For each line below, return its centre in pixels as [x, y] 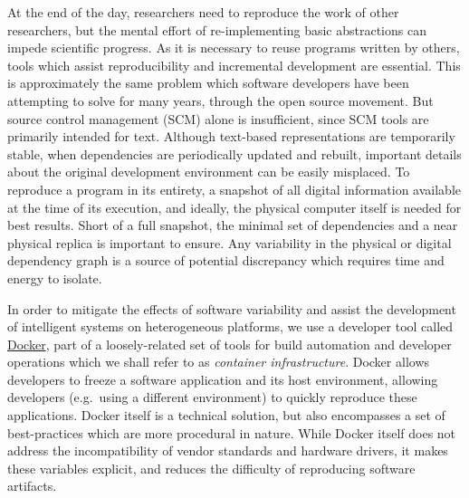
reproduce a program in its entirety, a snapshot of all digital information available [234, 189]
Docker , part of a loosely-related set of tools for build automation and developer [230, 344]
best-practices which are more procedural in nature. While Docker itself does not [232, 432]
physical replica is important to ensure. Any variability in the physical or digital [230, 242]
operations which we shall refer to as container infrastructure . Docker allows [219, 362]
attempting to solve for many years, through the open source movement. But [220, 100]
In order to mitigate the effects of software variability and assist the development [232, 308]
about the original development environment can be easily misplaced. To [209, 172]
